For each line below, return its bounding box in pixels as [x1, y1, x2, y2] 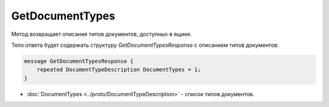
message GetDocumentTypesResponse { [24, 58, 134, 64]
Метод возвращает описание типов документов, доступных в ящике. [11, 30, 192, 38]
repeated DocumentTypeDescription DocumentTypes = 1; [37, 66, 201, 73]
